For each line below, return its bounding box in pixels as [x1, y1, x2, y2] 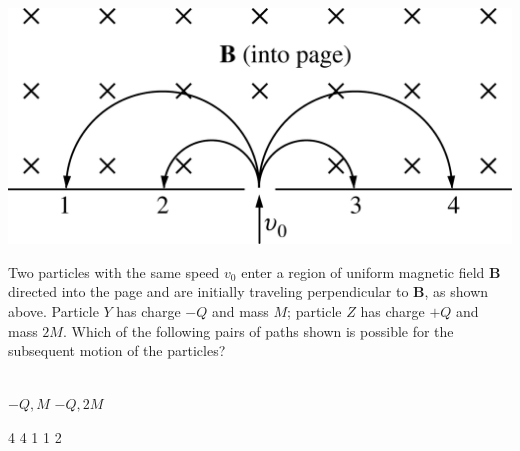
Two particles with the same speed [8, 261, 220, 282]
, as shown [424, 281, 489, 302]
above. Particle [8, 301, 99, 322]
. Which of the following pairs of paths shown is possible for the [62, 320, 454, 341]
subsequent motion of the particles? [8, 340, 226, 361]
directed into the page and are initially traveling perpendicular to [8, 281, 409, 302]
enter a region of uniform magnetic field [241, 261, 485, 282]
